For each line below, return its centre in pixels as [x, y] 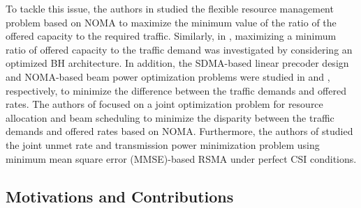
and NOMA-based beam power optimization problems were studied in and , [168, 76]
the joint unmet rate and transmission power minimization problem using [163, 144]
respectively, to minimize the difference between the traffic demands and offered [176, 90]
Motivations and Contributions [120, 196]
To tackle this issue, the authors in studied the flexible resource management [170, 8]
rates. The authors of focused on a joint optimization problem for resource [164, 104]
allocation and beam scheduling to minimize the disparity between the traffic [170, 117]
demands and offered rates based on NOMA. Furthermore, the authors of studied [179, 131]
